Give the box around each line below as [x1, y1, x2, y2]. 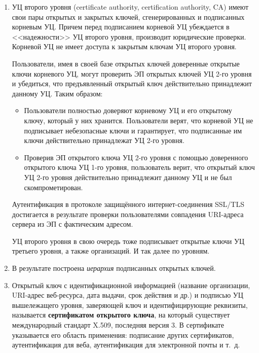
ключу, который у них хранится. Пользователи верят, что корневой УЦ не [24, 115, 253, 125]
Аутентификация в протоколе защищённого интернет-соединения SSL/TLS [12, 199, 245, 209]
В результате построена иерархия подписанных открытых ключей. [12, 263, 216, 273]
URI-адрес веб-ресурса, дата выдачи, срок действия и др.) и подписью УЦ [12, 290, 243, 300]
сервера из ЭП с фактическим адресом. [12, 219, 133, 229]
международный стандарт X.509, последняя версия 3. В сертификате [12, 320, 224, 330]
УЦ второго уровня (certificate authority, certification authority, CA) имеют [12, 2, 249, 12]
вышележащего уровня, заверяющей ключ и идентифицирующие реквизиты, [12, 299, 248, 310]
